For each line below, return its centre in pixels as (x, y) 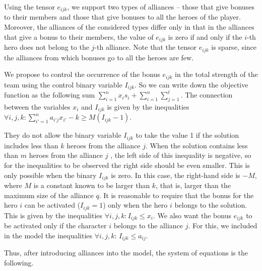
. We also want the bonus (192, 215)
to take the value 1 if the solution (187, 135)
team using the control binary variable (63, 84)
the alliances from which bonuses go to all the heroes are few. (99, 57)
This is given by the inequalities (53, 215)
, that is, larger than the (193, 185)
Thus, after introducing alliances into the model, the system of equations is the (126, 253)
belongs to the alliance (148, 225)
